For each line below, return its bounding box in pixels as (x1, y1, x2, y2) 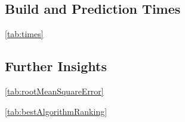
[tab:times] (5, 28, 44, 40)
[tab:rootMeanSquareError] (5, 85, 104, 97)
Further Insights (5, 57, 107, 75)
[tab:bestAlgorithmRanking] (5, 105, 107, 117)
